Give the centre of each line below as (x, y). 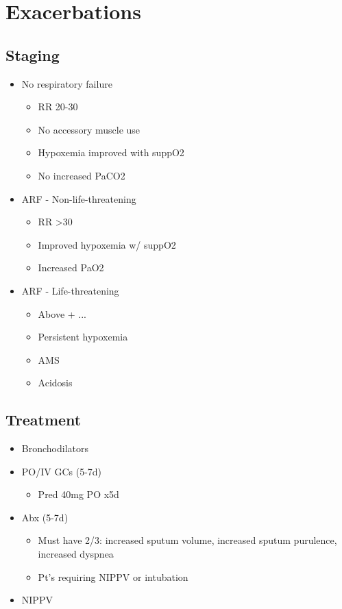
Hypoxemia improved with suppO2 (111, 152)
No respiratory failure (67, 83)
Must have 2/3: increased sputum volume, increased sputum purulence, (187, 540)
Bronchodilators (55, 448)
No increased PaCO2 (82, 175)
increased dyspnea (76, 554)
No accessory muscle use (89, 129)
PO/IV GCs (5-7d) (62, 471)
